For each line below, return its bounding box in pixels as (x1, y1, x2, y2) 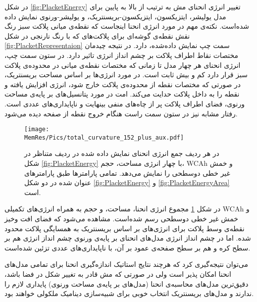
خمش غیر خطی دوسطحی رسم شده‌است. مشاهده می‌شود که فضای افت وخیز (4, 213, 238, 223)
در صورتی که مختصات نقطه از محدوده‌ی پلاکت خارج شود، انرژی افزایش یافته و (4, 79, 241, 89)
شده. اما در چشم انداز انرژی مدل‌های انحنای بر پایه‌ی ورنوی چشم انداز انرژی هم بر (4, 233, 251, 243)
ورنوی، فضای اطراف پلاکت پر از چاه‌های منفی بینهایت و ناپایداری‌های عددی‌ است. (4, 98, 245, 108)
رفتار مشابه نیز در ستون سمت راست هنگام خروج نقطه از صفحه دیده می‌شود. (4, 108, 238, 118)
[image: (24, 126, 50, 133)
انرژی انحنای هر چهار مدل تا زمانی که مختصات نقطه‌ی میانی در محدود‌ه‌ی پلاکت (4, 59, 241, 70)
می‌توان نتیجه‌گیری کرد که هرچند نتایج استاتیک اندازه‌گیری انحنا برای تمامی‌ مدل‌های (4, 259, 248, 269)
